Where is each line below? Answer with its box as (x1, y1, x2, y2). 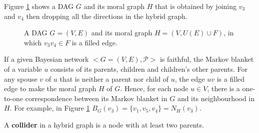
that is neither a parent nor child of (59, 73, 169, 84)
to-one (4, 93, 23, 103)
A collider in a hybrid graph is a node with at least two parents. (4, 119, 204, 130)
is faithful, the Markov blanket (159, 54, 254, 64)
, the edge (174, 73, 205, 84)
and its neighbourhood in (177, 93, 255, 103)
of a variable (4, 63, 42, 74)
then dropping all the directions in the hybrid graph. (26, 10, 187, 21)
